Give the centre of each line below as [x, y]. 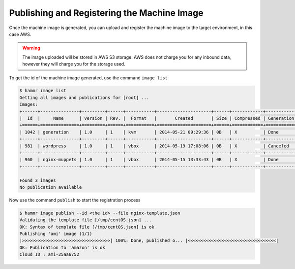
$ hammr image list [43, 91]
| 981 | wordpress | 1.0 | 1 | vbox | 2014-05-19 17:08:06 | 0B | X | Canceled [154, 146]
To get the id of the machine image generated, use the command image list [88, 78]
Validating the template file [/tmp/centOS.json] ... [86, 220]
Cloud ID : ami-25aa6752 [49, 254]
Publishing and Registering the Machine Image [106, 13]
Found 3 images [38, 180]
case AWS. [20, 34]
